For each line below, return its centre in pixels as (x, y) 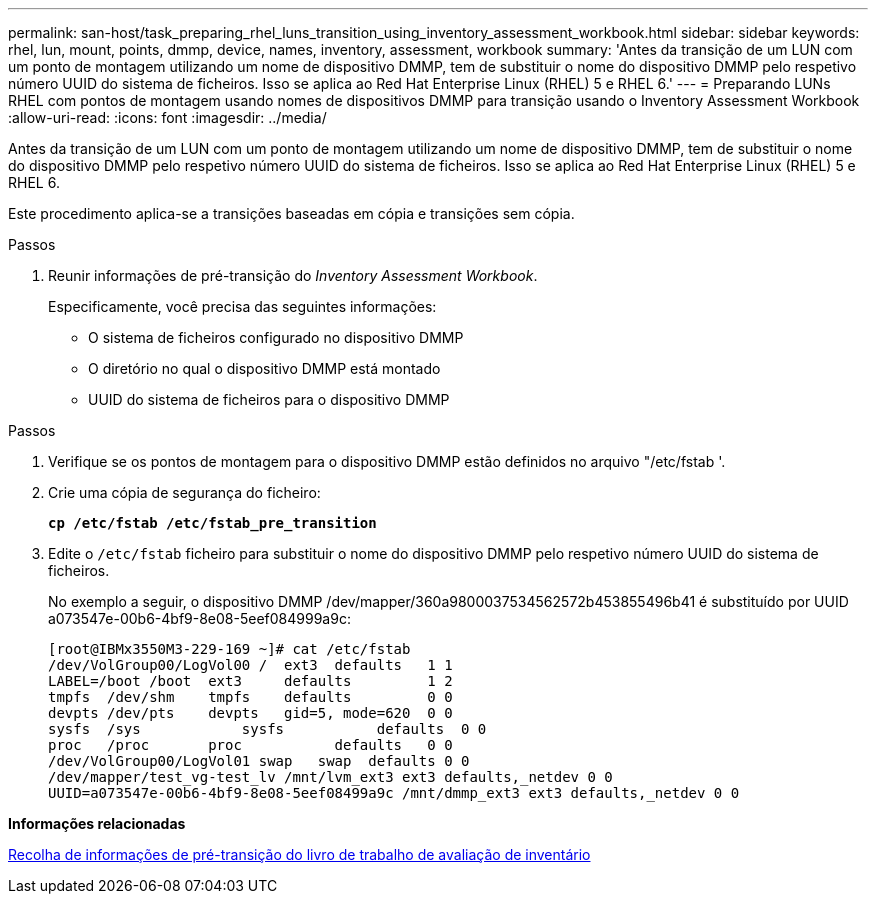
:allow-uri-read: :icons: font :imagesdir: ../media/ (167, 117)
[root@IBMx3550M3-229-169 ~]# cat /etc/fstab (229, 649)
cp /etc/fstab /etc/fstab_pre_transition (212, 523)
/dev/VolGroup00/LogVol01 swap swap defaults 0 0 (259, 761)
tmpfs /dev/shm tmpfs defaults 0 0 (250, 697)
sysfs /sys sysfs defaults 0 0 (267, 729)
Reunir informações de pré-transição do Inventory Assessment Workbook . (293, 275)
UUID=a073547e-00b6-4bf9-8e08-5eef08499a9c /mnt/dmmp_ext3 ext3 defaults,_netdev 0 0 (394, 793)
